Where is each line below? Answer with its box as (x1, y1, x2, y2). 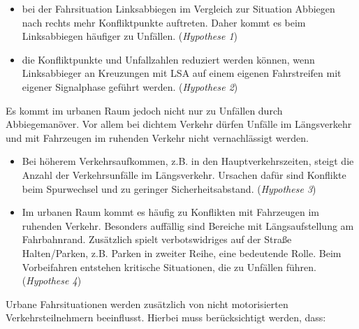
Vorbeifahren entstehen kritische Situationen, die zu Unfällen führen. (22, 259, 316, 274)
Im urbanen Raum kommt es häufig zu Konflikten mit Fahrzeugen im (22, 205, 320, 219)
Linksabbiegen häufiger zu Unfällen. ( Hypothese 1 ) (22, 29, 238, 43)
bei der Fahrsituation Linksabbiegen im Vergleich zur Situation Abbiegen (22, 1, 335, 15)
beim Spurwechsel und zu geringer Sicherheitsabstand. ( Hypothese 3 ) (22, 181, 316, 196)
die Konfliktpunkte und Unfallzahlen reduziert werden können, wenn (22, 52, 315, 66)
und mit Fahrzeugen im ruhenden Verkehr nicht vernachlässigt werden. (6, 130, 309, 145)
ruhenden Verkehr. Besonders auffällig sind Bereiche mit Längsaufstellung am (22, 218, 354, 233)
